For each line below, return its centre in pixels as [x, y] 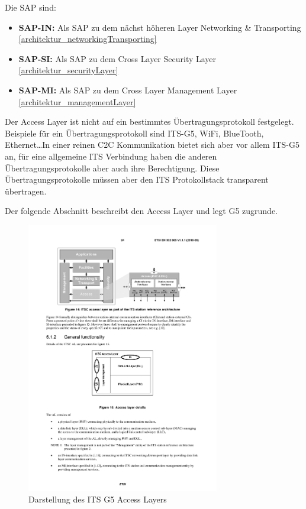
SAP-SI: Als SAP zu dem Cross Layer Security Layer [117, 58]
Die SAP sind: [30, 7]
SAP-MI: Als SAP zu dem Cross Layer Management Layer [128, 90]
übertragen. [26, 191]
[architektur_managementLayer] [77, 101]
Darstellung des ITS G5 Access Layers [98, 499]
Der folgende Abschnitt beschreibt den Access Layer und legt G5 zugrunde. [141, 211]
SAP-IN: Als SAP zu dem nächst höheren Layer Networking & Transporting [160, 27]
